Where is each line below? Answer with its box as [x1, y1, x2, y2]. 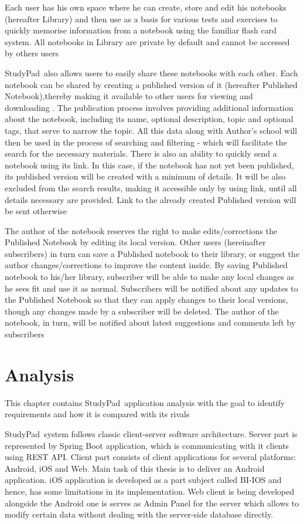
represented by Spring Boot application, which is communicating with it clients [5, 439, 289, 451]
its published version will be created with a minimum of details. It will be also [5, 170, 286, 182]
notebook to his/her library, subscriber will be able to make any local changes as [5, 271, 295, 283]
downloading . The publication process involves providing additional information [5, 101, 293, 113]
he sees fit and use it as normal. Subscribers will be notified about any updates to [5, 282, 298, 294]
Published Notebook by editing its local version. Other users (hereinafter [5, 236, 266, 248]
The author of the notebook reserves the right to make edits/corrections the [5, 224, 278, 236]
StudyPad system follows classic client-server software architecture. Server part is [5, 427, 298, 440]
